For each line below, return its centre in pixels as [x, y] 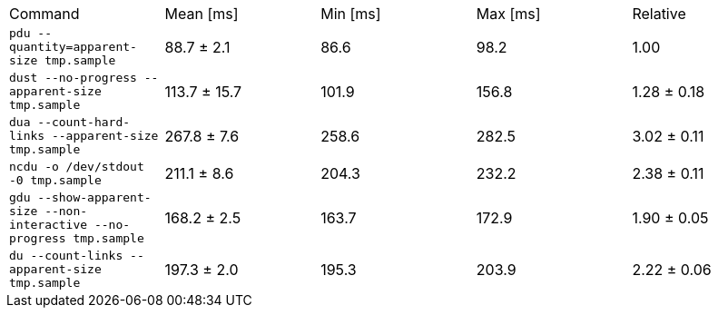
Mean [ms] [202, 14]
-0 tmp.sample [55, 180]
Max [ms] [508, 14]
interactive [49, 225]
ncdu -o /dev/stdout [77, 167]
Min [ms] [351, 14]
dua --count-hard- [70, 122]
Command [44, 14]
